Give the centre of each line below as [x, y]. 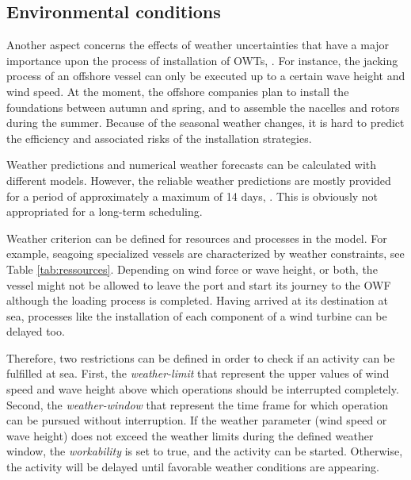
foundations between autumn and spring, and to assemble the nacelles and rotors [203, 107]
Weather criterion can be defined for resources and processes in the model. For [197, 238]
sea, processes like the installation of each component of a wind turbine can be [197, 315]
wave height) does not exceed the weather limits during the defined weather [190, 435]
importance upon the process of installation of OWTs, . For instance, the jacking [202, 60]
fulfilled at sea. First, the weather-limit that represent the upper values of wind [198, 373]
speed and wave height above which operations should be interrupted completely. [203, 389]
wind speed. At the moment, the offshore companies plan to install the [178, 91]
